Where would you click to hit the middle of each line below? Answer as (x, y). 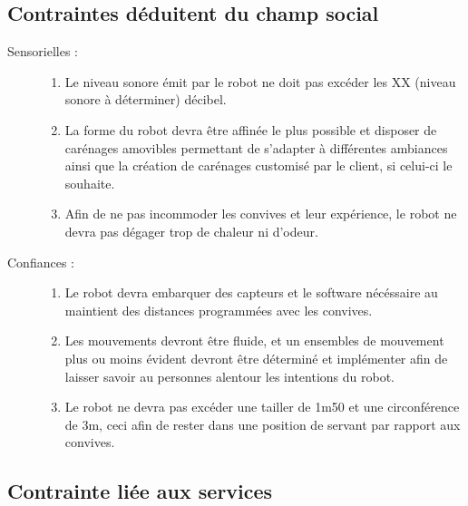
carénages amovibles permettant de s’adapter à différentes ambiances (256, 147)
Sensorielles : (43, 51)
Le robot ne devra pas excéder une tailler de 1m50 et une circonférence (262, 407)
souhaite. (90, 183)
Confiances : (41, 262)
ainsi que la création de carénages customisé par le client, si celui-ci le (258, 165)
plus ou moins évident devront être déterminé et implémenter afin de (256, 358)
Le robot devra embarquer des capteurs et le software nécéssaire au (251, 292)
